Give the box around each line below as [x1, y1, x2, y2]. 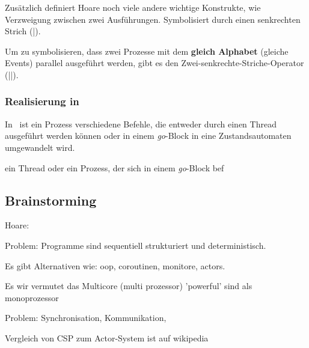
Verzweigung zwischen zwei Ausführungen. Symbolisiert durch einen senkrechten [5, 13, 301, 25]
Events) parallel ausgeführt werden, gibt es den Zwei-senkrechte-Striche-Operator [5, 56, 304, 69]
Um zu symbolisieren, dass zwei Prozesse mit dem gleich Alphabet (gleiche [5, 44, 289, 57]
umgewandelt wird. [5, 141, 75, 153]
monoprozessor [5, 291, 59, 304]
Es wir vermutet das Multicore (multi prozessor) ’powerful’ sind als [5, 279, 252, 292]
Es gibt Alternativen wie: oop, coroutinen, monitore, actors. [5, 259, 225, 272]
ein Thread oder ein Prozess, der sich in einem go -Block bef [5, 161, 224, 174]
